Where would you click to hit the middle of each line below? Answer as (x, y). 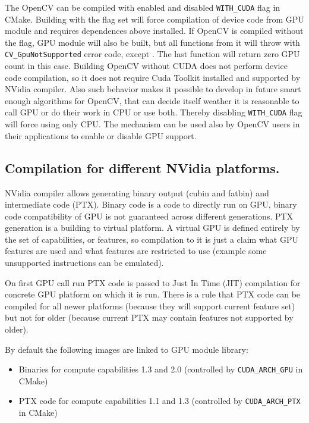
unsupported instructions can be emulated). (84, 263)
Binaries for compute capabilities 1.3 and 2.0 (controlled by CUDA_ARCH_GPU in (161, 369)
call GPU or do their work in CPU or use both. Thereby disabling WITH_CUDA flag (154, 112)
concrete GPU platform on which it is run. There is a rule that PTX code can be (153, 294)
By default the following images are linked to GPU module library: (127, 349)
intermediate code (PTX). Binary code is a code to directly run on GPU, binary (151, 204)
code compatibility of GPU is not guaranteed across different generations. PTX (149, 216)
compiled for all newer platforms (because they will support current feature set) (150, 305)
